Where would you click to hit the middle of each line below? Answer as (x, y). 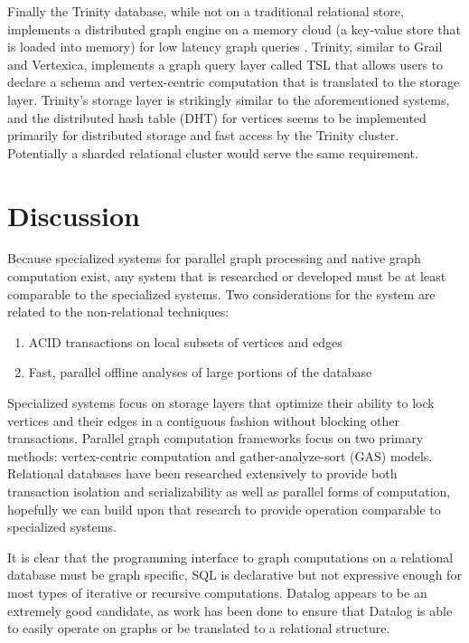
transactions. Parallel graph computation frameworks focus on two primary (216, 438)
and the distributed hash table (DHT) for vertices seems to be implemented (217, 117)
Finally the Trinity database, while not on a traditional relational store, (206, 11)
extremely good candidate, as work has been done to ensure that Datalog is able (230, 610)
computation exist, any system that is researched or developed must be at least (227, 276)
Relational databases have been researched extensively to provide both (202, 473)
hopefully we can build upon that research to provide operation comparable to (224, 509)
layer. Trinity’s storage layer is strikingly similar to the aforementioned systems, (229, 99)
